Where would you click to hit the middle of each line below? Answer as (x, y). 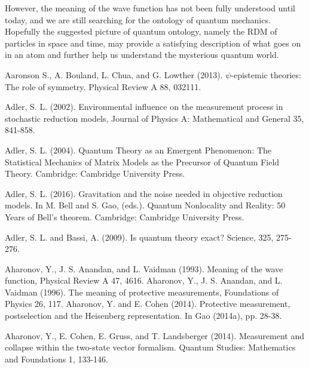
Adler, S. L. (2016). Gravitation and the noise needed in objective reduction (144, 193)
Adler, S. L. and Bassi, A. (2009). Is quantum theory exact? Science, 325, (139, 237)
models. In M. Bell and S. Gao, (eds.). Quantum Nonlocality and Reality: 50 (145, 205)
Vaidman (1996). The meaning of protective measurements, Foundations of (142, 292)
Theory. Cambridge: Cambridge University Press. (95, 173)
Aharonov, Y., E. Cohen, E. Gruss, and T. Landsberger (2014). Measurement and (154, 335)
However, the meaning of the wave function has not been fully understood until (150, 8)
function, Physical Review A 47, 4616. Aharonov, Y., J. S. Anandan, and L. (144, 280)
